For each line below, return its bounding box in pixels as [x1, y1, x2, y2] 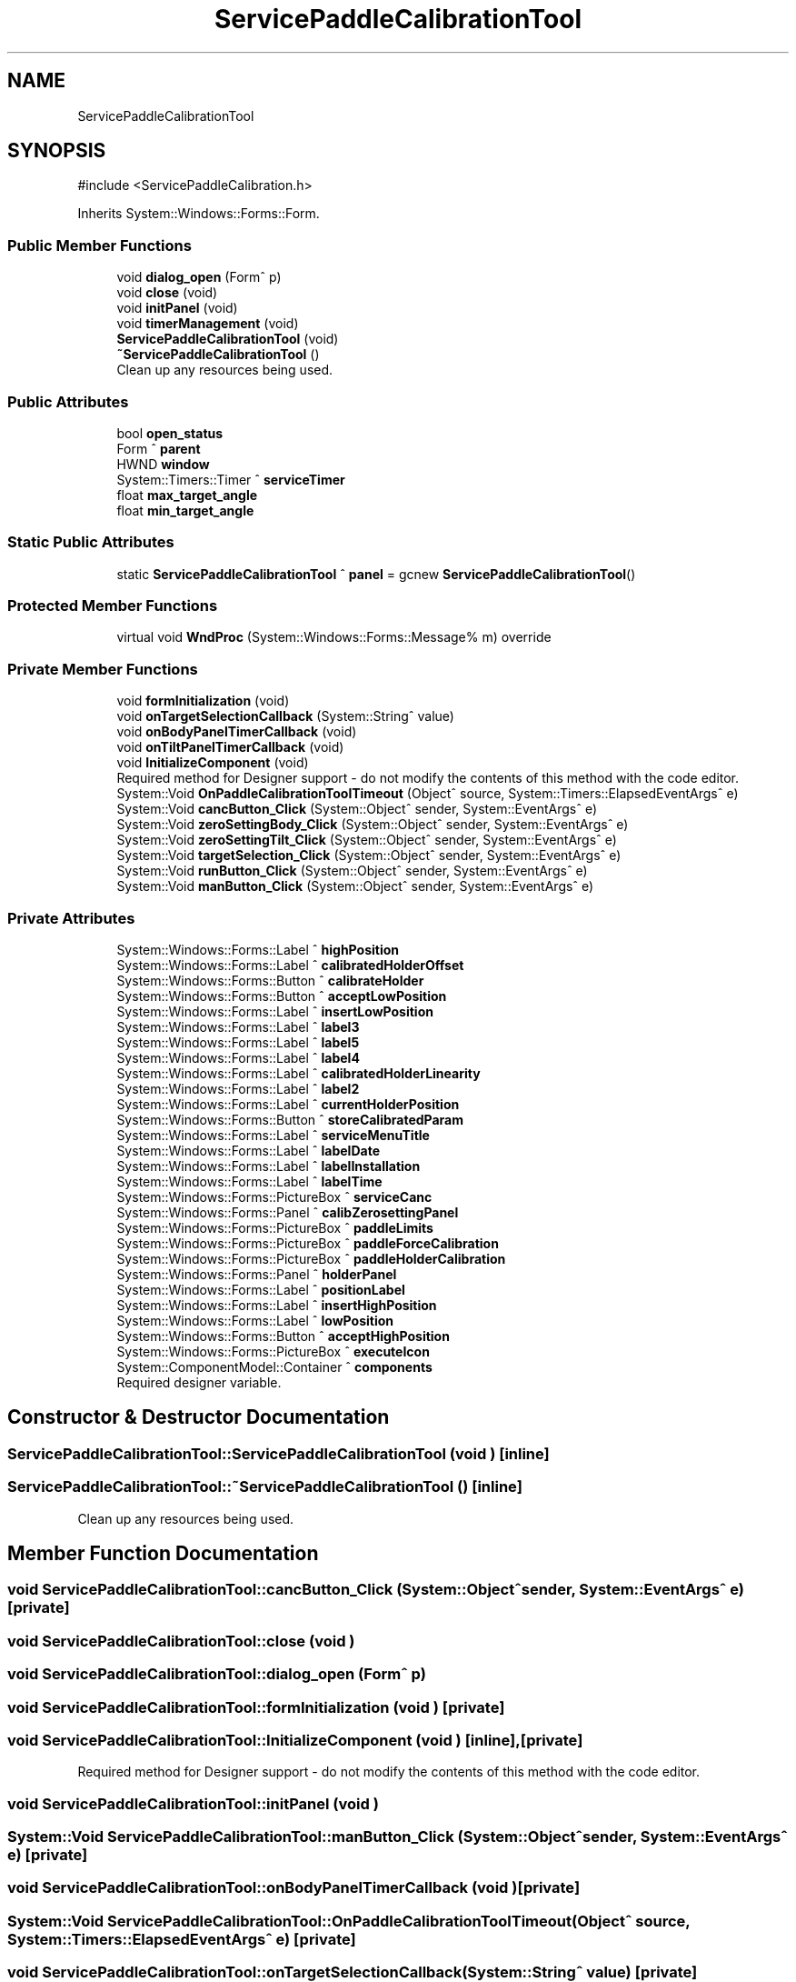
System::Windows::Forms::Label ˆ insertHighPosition [116, 1296, 437, 1313]
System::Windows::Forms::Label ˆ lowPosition [116, 1312, 394, 1328]
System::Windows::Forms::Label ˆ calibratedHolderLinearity [116, 1065, 481, 1081]
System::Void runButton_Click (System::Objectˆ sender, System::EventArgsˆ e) [116, 863, 588, 879]
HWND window [116, 455, 210, 472]
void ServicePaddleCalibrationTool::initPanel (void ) [7, 1794, 379, 1813]
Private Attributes [7, 908, 135, 927]
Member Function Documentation [7, 1541, 319, 1565]
